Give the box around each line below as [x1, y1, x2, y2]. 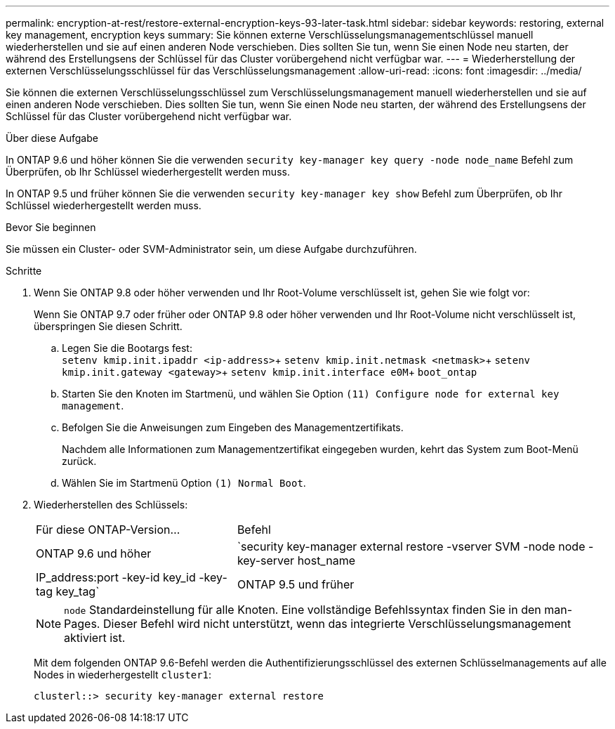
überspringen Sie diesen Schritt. [34, 320, 183, 332]
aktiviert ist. [64, 631, 126, 645]
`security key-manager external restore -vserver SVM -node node [237, 539, 586, 553]
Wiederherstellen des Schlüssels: [34, 499, 188, 511]
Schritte [6, 265, 42, 277]
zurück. [62, 455, 97, 467]
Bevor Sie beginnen [6, 221, 96, 233]
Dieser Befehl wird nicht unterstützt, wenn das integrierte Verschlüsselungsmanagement [102, 617, 571, 631]
